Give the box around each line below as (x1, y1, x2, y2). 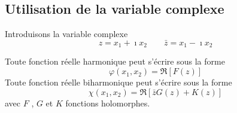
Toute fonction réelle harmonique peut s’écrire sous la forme (5, 55, 225, 68)
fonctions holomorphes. (65, 96, 150, 109)
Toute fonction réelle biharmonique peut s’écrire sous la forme (5, 76, 232, 88)
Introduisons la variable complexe (5, 28, 128, 40)
